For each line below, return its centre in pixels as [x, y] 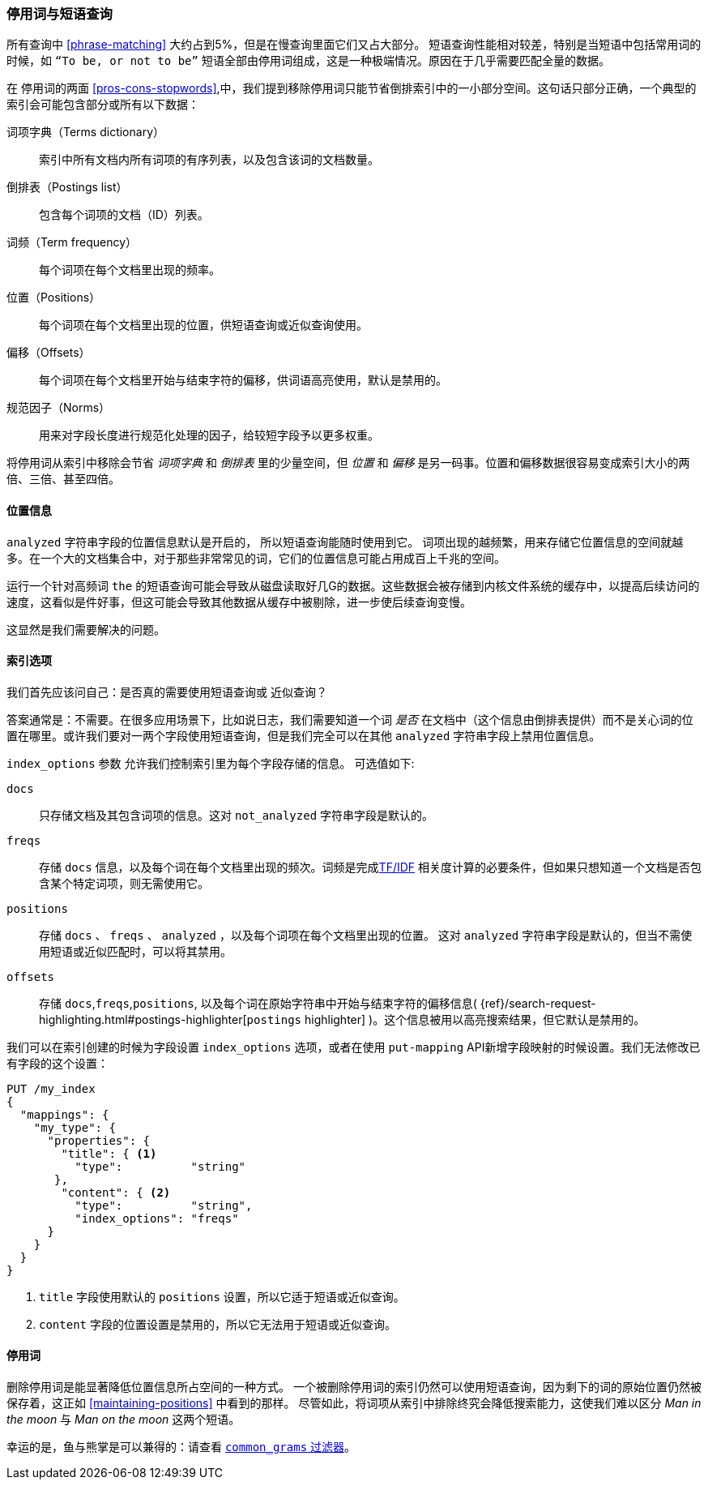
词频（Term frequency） [72, 242]
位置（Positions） [54, 298]
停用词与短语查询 [60, 14]
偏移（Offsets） [49, 353]
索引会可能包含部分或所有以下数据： [103, 105]
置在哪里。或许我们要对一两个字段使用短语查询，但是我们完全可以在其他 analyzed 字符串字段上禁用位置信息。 [304, 735]
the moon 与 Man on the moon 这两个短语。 [124, 1420]
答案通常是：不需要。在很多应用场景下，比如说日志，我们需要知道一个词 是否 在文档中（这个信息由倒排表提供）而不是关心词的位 [350, 719]
